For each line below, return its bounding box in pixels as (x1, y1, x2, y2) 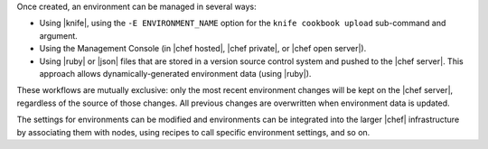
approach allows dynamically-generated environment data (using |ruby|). (39, 68, 312, 79)
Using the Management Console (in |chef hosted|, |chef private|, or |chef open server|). (39, 43, 367, 54)
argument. (39, 30, 79, 41)
